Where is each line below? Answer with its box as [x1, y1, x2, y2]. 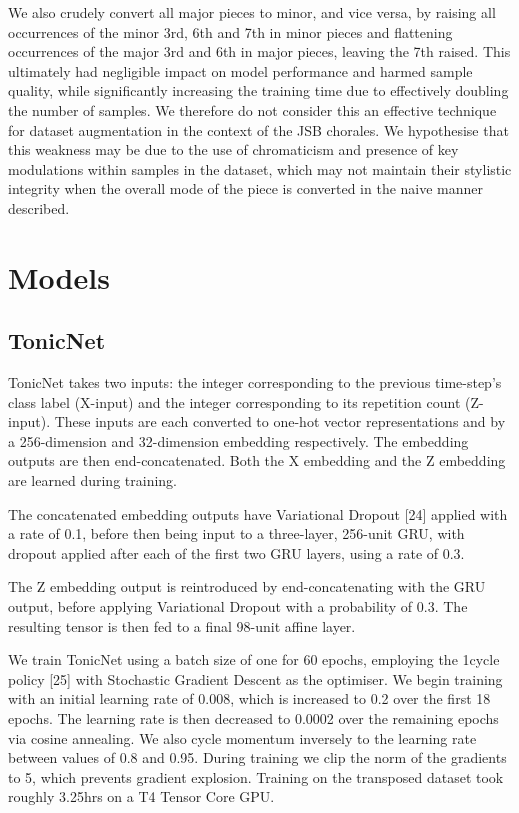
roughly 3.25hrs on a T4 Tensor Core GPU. [8, 786, 275, 807]
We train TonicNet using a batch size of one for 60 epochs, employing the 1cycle [8, 649, 500, 670]
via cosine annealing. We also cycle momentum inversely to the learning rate [8, 727, 477, 748]
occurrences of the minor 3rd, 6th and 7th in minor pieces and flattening [8, 21, 453, 42]
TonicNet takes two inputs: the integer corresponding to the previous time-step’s [8, 372, 502, 393]
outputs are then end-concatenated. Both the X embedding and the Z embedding [8, 450, 506, 471]
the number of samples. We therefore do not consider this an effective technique [8, 99, 497, 120]
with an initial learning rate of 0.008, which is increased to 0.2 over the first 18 [8, 688, 491, 709]
